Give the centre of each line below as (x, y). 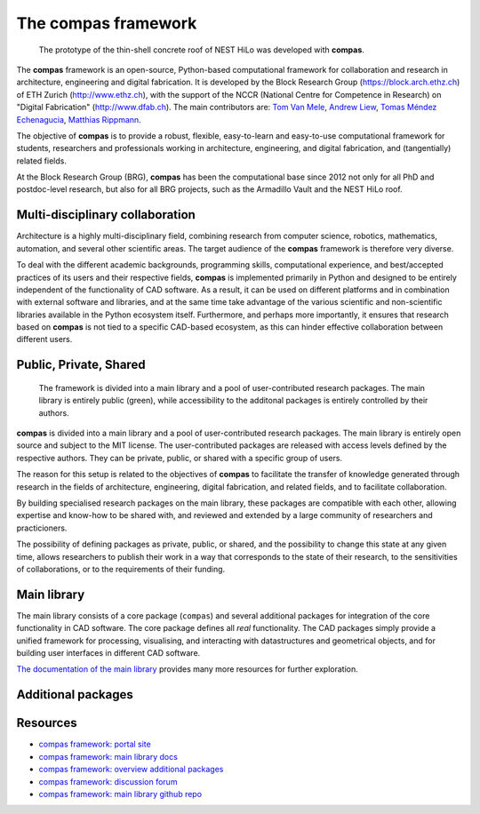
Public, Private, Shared (81, 365)
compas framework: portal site (95, 744)
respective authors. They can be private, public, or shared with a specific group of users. (179, 458)
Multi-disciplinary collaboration (106, 215)
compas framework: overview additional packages (131, 770)
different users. (44, 339)
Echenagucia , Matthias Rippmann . (79, 119)
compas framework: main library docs (108, 756)
